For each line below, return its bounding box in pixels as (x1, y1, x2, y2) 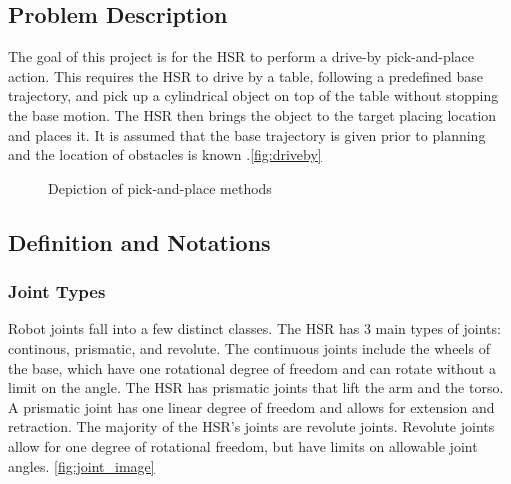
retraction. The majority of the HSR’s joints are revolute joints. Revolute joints (8, 416, 495, 437)
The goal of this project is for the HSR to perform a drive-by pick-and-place (8, 46, 475, 67)
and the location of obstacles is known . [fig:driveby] (8, 144, 322, 165)
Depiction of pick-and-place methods (48, 177, 272, 198)
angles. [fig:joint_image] (8, 455, 155, 476)
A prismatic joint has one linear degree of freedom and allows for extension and (8, 396, 495, 417)
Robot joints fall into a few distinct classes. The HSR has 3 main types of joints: (8, 318, 501, 339)
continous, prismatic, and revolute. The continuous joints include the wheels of (8, 337, 490, 358)
